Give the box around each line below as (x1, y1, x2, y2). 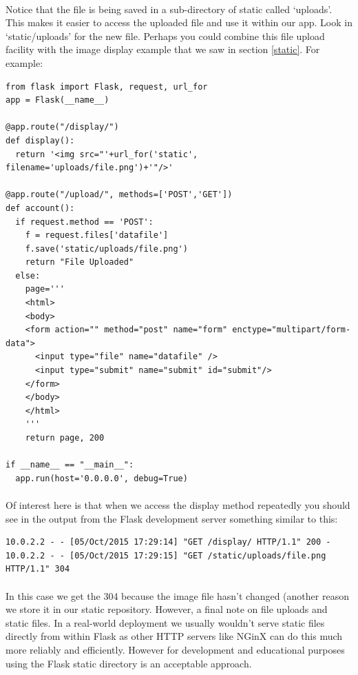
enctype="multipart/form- (232, 325, 351, 335)
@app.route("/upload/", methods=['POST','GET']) (6, 190, 233, 200)
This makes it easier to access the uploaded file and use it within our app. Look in (6, 15, 352, 30)
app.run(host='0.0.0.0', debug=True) (15, 473, 188, 483)
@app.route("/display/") (6, 122, 119, 132)
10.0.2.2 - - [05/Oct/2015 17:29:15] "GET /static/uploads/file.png (6, 550, 326, 561)
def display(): (6, 135, 75, 145)
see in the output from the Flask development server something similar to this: (6, 511, 338, 525)
